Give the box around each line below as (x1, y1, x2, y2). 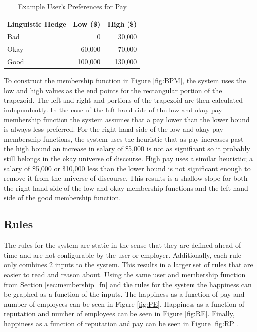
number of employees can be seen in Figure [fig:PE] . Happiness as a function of (4, 298, 245, 309)
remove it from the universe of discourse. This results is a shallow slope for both (4, 173, 248, 183)
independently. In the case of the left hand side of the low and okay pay (4, 105, 222, 114)
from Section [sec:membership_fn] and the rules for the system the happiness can (4, 279, 252, 289)
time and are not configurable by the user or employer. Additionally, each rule (4, 249, 241, 260)
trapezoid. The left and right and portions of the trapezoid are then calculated (4, 95, 243, 105)
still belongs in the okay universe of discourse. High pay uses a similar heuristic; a (4, 153, 253, 163)
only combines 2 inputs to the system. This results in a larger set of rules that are (4, 259, 253, 270)
